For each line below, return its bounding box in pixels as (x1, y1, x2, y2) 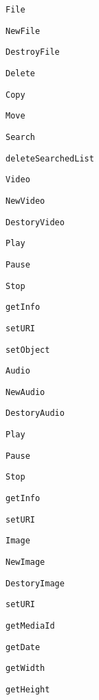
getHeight (5, 685, 50, 694)
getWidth (5, 663, 45, 674)
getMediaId (5, 621, 55, 631)
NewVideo (5, 195, 45, 206)
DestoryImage (5, 578, 65, 588)
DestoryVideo (5, 217, 65, 227)
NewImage (5, 557, 45, 568)
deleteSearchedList (5, 153, 94, 164)
